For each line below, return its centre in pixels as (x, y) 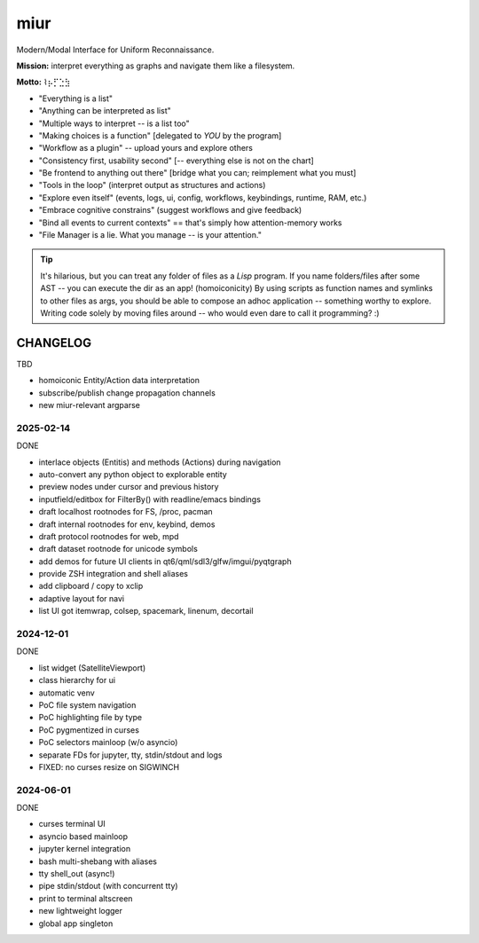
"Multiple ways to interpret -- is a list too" (114, 123)
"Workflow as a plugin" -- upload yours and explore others (145, 148)
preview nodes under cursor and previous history (129, 487)
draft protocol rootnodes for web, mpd (109, 536)
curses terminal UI (72, 824)
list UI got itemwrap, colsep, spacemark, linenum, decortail (146, 611)
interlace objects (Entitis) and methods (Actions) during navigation (160, 462)
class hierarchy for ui (77, 680)
